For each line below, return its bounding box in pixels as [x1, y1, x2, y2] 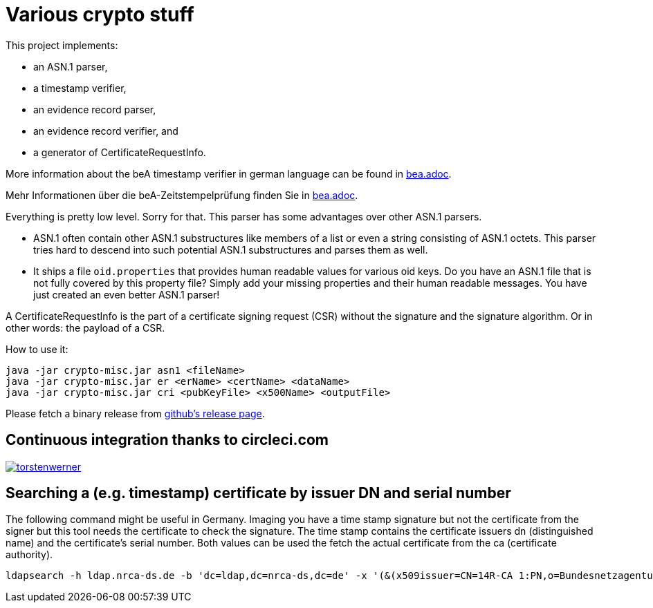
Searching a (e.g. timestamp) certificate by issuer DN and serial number [6, 484, 511, 502]
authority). [6, 549, 53, 561]
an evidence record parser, [33, 103, 156, 115]
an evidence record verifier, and [33, 124, 178, 137]
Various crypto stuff [6, 3, 194, 26]
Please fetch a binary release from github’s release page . [6, 407, 265, 419]
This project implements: [6, 39, 118, 51]
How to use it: [6, 343, 68, 355]
